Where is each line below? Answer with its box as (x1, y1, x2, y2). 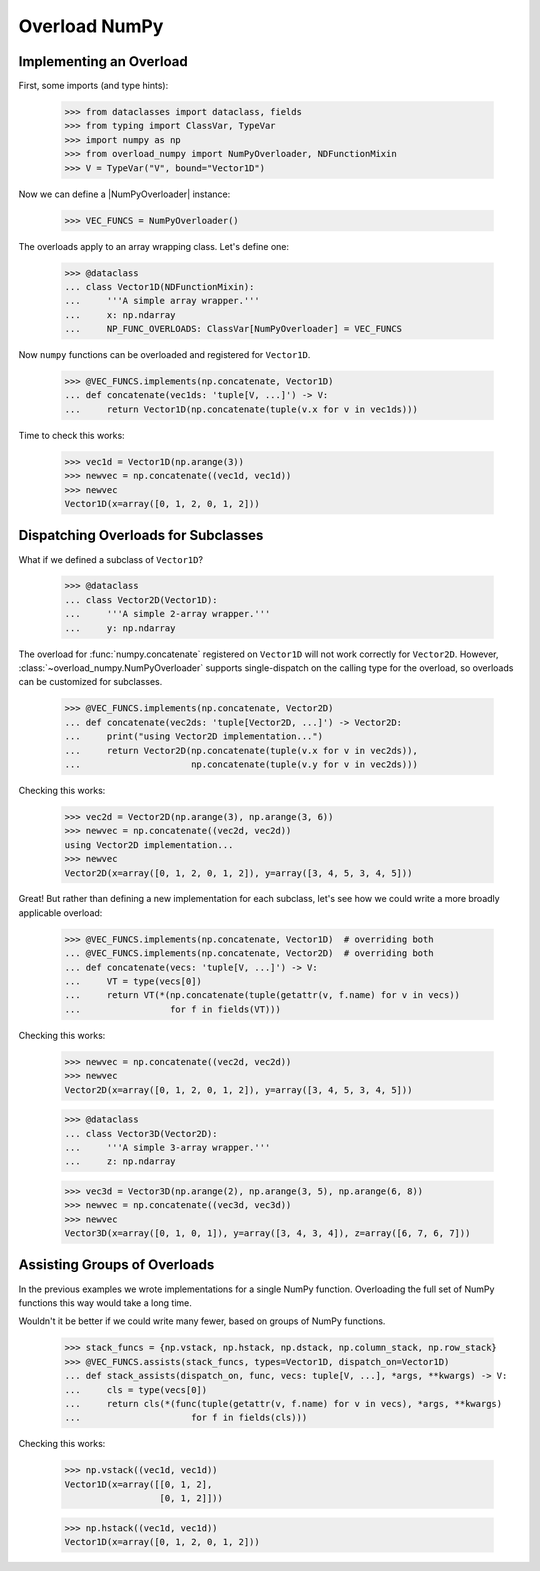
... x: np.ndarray (64, 309, 176, 320)
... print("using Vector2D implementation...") (64, 731, 324, 742)
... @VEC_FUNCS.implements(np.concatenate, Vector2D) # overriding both (64, 948, 434, 959)
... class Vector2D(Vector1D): (64, 594, 219, 605)
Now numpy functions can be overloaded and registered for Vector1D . (18, 349, 311, 361)
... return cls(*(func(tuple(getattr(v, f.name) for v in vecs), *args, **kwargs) (64, 1398, 503, 1409)
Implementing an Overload (18, 53, 189, 70)
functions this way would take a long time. (18, 1296, 192, 1309)
